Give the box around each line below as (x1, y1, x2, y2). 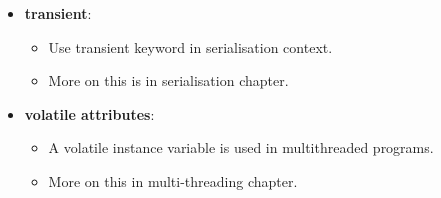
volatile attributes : (24, 103, 155, 124)
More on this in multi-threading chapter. (48, 170, 298, 191)
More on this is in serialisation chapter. (48, 70, 289, 91)
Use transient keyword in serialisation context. (48, 36, 333, 57)
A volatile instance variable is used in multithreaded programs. (48, 137, 434, 158)
